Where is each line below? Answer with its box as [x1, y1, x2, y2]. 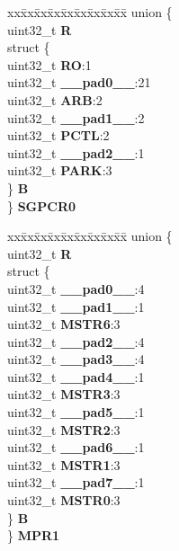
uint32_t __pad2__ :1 [7, 143, 145, 162]
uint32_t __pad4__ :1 [7, 367, 145, 386]
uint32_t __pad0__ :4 [7, 279, 145, 298]
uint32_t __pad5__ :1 [7, 403, 145, 422]
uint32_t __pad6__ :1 [7, 438, 145, 457]
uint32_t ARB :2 [7, 90, 103, 109]
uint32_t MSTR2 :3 [7, 420, 121, 439]
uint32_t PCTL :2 [7, 126, 110, 145]
